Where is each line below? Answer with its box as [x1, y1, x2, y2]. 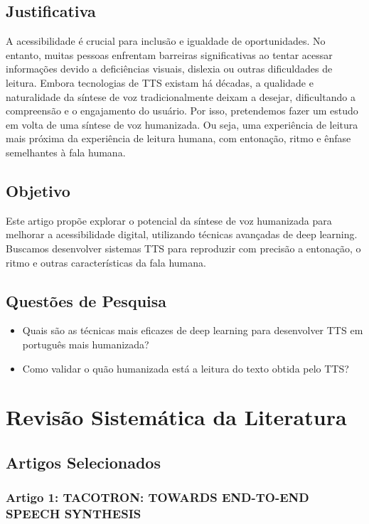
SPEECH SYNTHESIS [6, 505, 141, 523]
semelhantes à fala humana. [6, 144, 126, 159]
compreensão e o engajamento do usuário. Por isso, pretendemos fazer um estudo [6, 103, 358, 118]
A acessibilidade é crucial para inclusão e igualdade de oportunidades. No [6, 33, 326, 48]
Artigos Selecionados [6, 451, 161, 473]
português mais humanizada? [22, 336, 149, 351]
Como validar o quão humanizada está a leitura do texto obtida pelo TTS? [22, 360, 349, 375]
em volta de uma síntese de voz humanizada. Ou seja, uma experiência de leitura [6, 117, 358, 132]
